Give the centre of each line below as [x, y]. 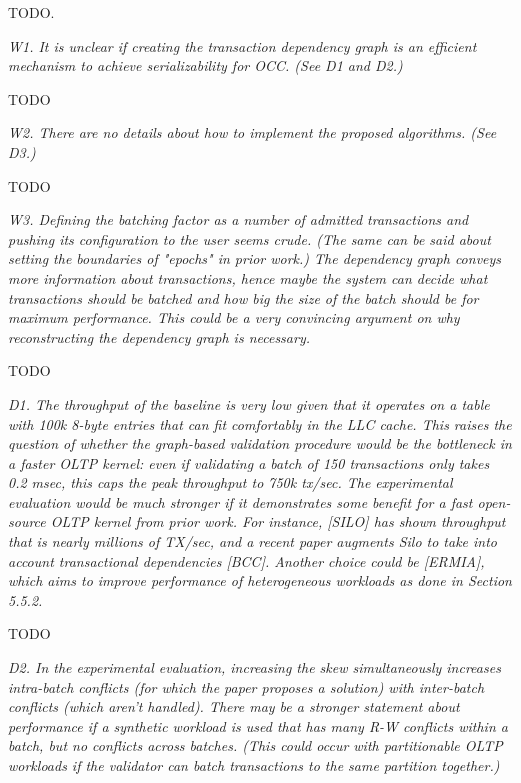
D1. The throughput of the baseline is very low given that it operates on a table [249, 403]
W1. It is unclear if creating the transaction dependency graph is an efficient [242, 45]
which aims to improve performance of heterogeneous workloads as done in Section [260, 580]
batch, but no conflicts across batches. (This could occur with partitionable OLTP [255, 745]
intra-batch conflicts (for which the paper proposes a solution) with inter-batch [246, 686]
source [27, 521]
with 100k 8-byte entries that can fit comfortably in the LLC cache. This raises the [260, 423]
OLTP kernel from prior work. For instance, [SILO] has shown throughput [278, 521]
